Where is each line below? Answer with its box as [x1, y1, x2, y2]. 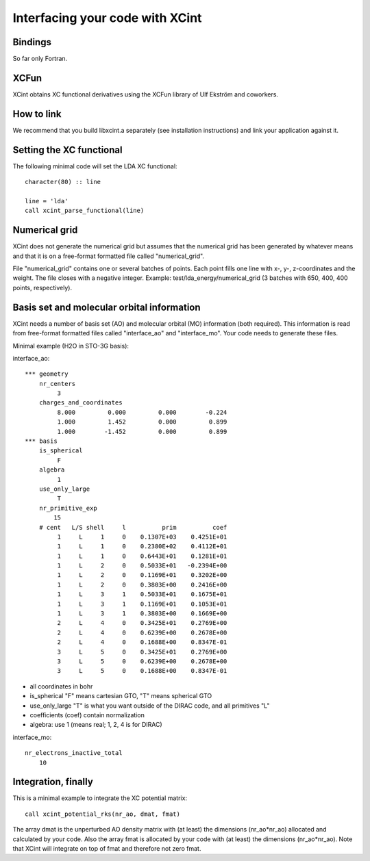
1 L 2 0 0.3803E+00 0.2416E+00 [57, 580, 227, 589]
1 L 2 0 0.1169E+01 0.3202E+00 [57, 571, 227, 579]
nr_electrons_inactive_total [25, 749, 123, 757]
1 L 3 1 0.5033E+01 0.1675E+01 [57, 591, 227, 598]
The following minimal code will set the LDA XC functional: [12, 162, 177, 170]
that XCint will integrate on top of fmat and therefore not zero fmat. [12, 844, 201, 852]
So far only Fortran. [12, 55, 68, 63]
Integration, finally [12, 776, 94, 788]
